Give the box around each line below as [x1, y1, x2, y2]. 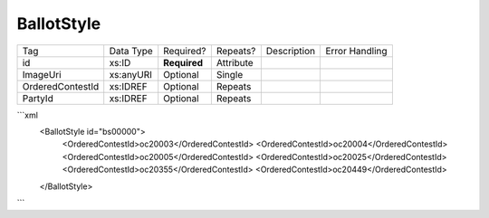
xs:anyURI [109, 68, 153, 81]
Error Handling [325, 44, 388, 57]
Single [216, 68, 244, 81]
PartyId [22, 91, 53, 104]
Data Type [109, 44, 153, 57]
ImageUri [22, 68, 62, 81]
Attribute [216, 56, 254, 69]
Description [265, 44, 316, 57]
